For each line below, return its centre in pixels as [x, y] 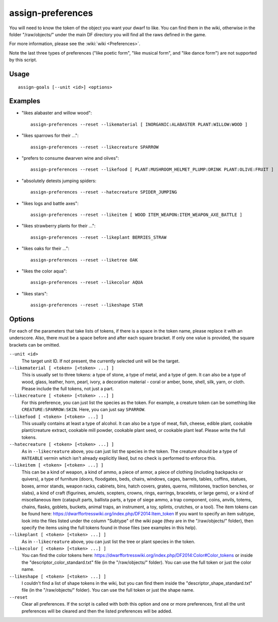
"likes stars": [35, 293]
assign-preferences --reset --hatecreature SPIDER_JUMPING [104, 192]
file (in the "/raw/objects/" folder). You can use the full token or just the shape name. [108, 590]
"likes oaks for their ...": [45, 249]
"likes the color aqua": [44, 271]
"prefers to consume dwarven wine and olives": [70, 158]
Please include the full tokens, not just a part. [68, 389]
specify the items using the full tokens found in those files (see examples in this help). [109, 527]
